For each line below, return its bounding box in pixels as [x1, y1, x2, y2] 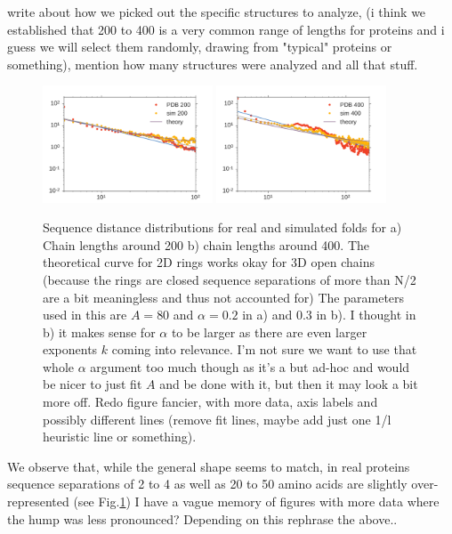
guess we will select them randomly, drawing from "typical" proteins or [7, 37, 392, 56]
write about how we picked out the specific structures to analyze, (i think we [7, 3, 426, 20]
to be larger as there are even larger [171, 322, 367, 341]
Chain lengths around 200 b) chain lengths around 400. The [43, 235, 369, 254]
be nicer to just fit [43, 375, 142, 393]
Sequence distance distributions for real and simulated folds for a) [43, 218, 402, 237]
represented [7, 492, 69, 511]
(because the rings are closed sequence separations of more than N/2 [43, 270, 416, 288]
